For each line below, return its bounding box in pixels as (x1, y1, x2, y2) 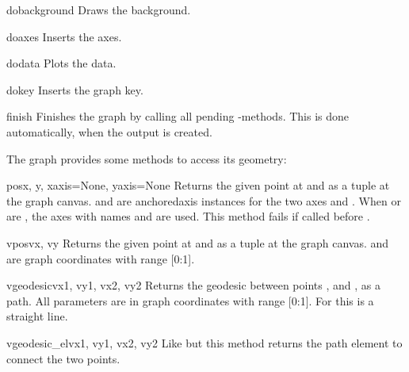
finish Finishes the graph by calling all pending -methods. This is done (6, 108, 350, 125)
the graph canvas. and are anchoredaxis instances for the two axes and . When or (6, 192, 401, 209)
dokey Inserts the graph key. (6, 81, 143, 98)
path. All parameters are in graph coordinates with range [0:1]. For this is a (6, 292, 374, 309)
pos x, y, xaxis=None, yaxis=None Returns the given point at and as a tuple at (6, 177, 390, 194)
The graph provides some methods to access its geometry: (6, 150, 287, 167)
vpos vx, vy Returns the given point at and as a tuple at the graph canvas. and (6, 234, 389, 251)
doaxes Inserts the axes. (6, 28, 122, 44)
